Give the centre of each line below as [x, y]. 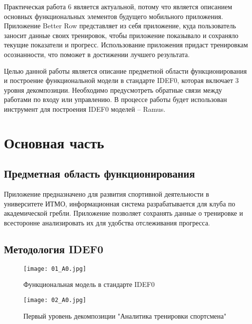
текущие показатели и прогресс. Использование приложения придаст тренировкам [126, 45]
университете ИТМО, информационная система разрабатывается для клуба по [120, 203]
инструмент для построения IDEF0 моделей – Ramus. [85, 109]
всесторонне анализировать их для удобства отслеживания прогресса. [107, 222]
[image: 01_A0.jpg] [55, 269]
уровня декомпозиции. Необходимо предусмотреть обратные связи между [113, 90]
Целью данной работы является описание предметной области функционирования [126, 71]
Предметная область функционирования [99, 173]
